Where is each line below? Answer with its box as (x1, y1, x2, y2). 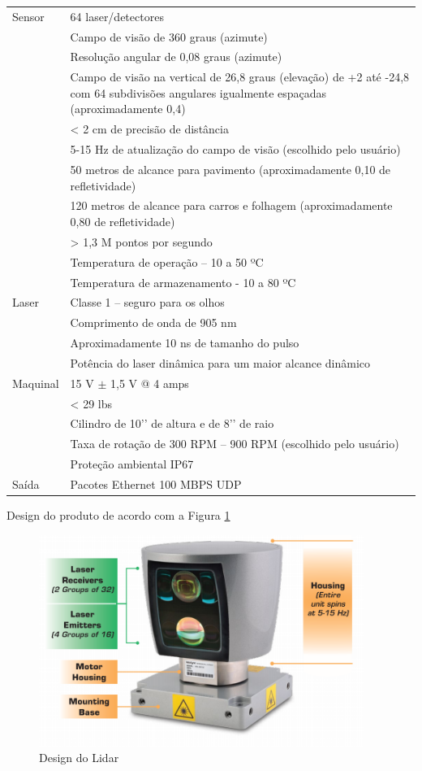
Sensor (12, 7, 45, 24)
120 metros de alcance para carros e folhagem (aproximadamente (70, 197, 393, 214)
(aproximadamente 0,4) (70, 100, 186, 117)
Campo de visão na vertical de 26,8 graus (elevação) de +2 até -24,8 (70, 68, 410, 85)
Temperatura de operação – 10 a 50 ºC (70, 253, 264, 270)
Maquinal (12, 374, 59, 391)
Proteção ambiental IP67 (70, 455, 194, 473)
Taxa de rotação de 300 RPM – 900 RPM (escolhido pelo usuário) (70, 435, 399, 452)
